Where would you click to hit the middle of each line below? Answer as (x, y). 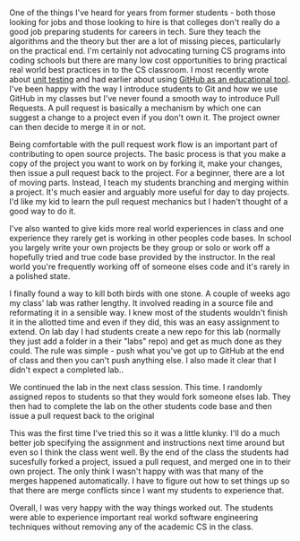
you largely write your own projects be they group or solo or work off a (140, 248)
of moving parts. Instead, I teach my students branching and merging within (149, 183)
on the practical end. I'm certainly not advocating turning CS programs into (147, 51)
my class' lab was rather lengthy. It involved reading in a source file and (141, 303)
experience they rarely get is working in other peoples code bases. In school (150, 238)
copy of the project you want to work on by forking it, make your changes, (146, 163)
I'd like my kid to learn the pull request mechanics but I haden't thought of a (149, 202)
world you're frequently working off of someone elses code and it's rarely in (150, 266)
